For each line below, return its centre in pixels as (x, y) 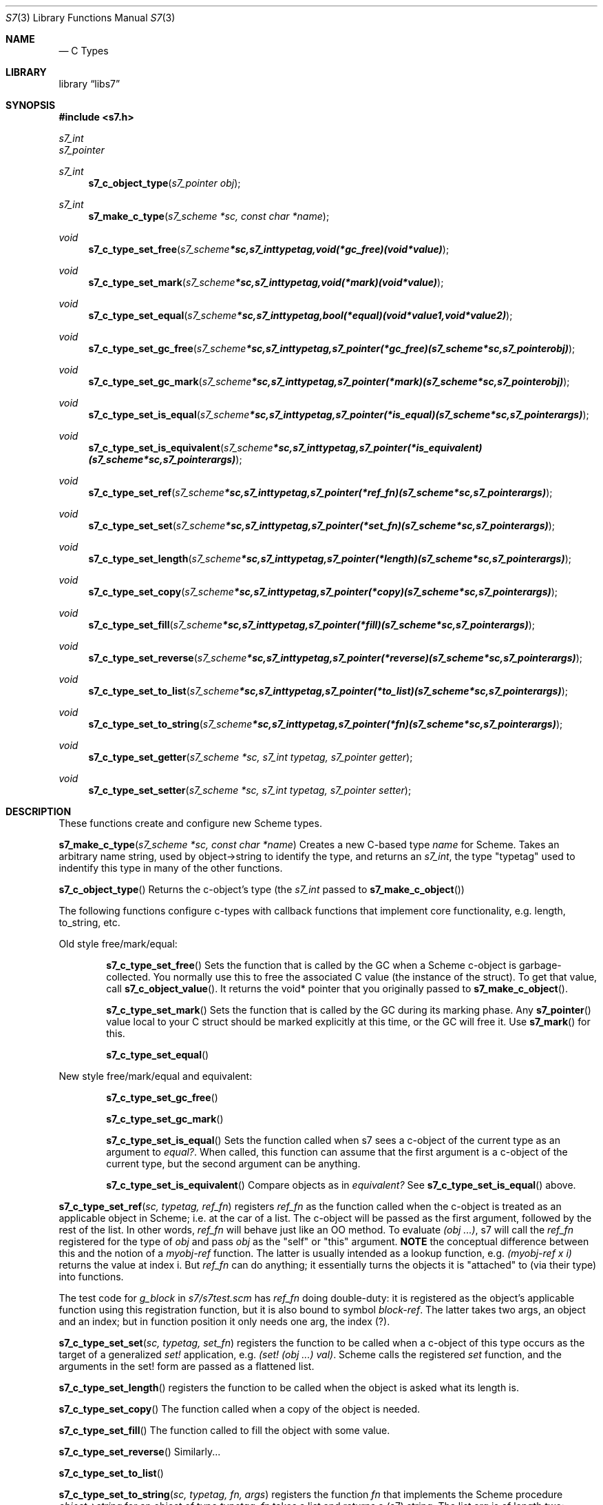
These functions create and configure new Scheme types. (190, 823)
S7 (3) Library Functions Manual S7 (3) (91, 18)
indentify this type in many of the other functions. (171, 868)
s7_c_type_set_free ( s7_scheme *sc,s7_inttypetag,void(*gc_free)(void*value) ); (269, 249)
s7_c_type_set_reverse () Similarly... (140, 1452)
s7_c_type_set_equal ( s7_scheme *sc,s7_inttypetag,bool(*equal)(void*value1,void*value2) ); (300, 315)
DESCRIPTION (39, 811)
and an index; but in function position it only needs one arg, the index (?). (224, 1321)
